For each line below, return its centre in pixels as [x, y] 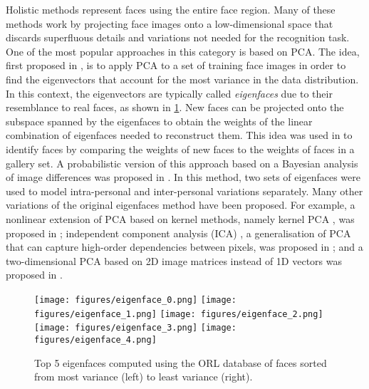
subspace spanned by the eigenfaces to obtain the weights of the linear [159, 121]
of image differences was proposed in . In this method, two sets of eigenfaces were [183, 177]
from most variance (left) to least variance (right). [144, 377]
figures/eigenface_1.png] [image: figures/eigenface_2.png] [179, 314]
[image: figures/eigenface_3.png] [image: [135, 328]
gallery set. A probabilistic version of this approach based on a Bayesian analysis [182, 163]
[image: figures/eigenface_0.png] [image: [135, 300]
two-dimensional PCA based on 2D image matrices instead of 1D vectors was [174, 260]
